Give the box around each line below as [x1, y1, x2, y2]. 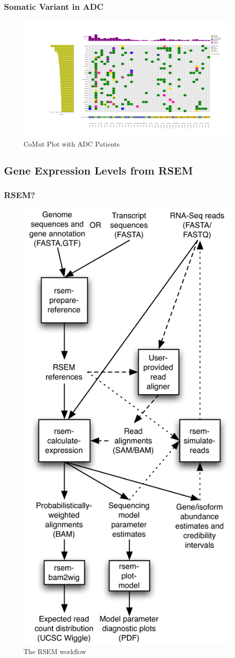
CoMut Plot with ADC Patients [23, 139, 120, 149]
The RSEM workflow [23, 646, 86, 657]
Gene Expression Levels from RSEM [4, 163, 193, 178]
